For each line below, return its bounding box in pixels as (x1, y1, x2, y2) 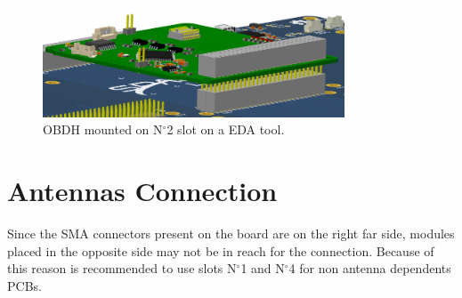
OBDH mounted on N (43, 120, 163, 139)
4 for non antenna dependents (288, 259, 451, 278)
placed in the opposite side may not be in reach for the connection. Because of (7, 241, 434, 260)
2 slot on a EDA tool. (166, 120, 285, 139)
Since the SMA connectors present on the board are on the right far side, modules (7, 223, 455, 242)
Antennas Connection (7, 172, 278, 208)
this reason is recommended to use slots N (7, 259, 237, 278)
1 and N (240, 259, 285, 278)
